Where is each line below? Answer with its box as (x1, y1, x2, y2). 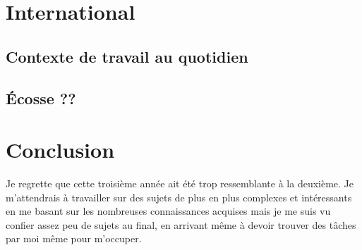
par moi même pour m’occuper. (6, 231, 142, 246)
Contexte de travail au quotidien (6, 45, 248, 67)
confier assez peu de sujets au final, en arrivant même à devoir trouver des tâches (6, 217, 356, 232)
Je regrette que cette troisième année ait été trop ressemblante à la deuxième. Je (6, 176, 354, 191)
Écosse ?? (6, 87, 76, 108)
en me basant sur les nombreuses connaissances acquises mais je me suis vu (6, 204, 331, 218)
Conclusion (6, 135, 115, 164)
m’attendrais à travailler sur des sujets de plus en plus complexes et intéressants (6, 189, 352, 204)
